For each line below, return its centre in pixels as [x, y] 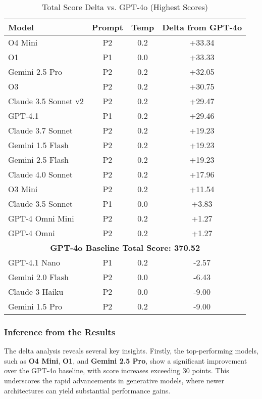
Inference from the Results [60, 331]
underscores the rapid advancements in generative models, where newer [114, 380]
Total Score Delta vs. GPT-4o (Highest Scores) [125, 7]
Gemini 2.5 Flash [38, 160]
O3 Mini [23, 189]
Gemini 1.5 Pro [35, 306]
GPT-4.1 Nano [34, 262]
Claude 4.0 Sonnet [41, 174]
